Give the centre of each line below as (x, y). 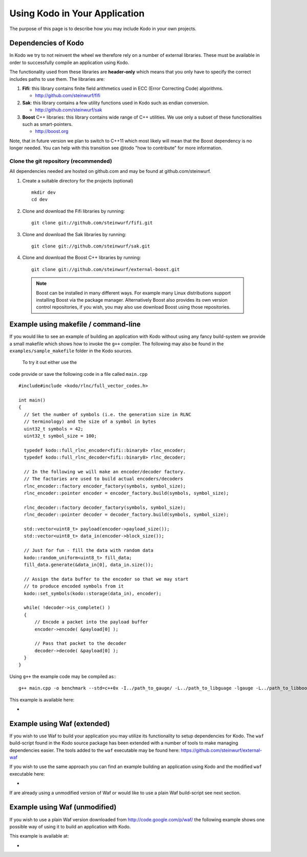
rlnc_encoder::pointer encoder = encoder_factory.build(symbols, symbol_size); (126, 493)
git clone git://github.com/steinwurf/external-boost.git (106, 269)
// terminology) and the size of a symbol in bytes (90, 422)
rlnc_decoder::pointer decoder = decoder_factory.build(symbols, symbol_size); (126, 515)
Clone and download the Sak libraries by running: (74, 234)
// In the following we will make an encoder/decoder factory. (105, 471)
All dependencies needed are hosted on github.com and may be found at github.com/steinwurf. (110, 171)
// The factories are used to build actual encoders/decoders (104, 479)
